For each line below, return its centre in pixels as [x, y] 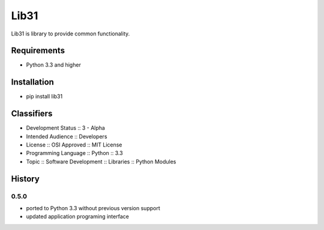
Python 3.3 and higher [53, 65]
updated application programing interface [77, 217]
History [25, 179]
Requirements [38, 51]
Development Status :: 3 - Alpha [65, 128]
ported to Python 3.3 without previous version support [93, 208]
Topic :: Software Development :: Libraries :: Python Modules [101, 162]
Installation [32, 82]
